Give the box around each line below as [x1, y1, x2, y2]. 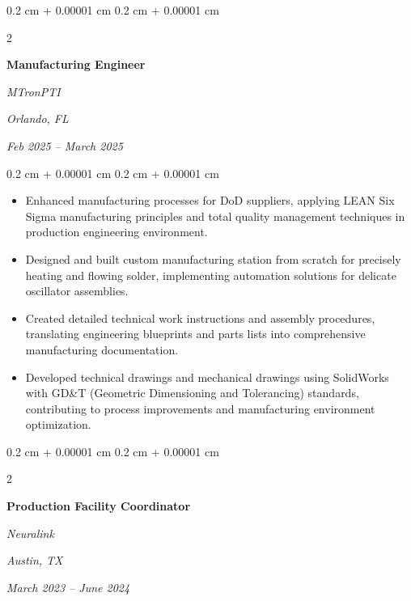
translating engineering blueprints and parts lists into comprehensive [25, 325, 366, 342]
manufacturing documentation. [25, 341, 179, 358]
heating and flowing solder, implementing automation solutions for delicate [25, 266, 396, 283]
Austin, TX [6, 552, 63, 569]
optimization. [25, 416, 91, 433]
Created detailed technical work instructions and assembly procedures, [25, 309, 375, 326]
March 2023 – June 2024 [6, 578, 130, 595]
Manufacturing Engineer [6, 56, 146, 73]
